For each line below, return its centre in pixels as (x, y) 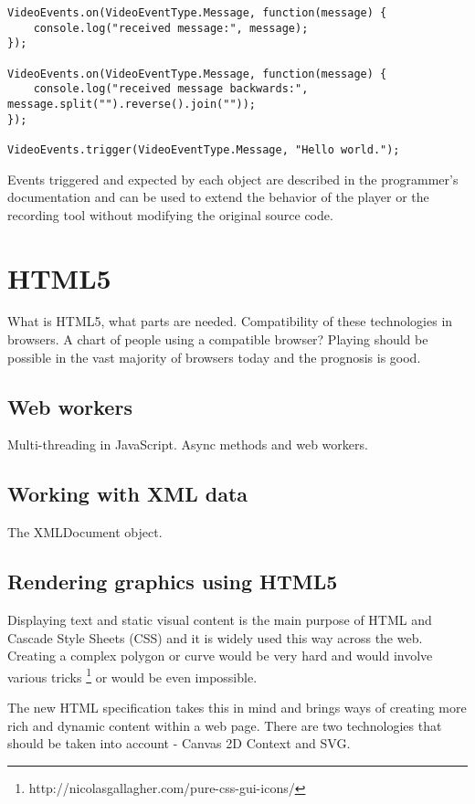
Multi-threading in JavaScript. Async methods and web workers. (188, 444)
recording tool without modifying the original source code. (170, 214)
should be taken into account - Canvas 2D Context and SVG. (179, 743)
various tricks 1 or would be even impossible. (132, 675)
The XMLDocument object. (85, 532)
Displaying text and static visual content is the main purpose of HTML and (220, 620)
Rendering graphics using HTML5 (173, 582)
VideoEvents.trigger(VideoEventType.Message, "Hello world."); (204, 149)
